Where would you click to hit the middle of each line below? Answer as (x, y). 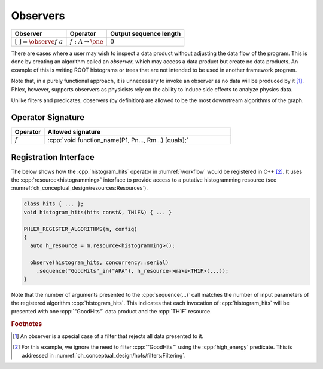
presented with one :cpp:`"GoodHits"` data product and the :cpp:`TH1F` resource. (111, 311)
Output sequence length (145, 33)
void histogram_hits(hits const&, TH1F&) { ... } (98, 212)
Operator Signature (48, 117)
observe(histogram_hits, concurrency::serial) (100, 262)
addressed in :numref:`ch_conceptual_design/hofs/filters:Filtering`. (104, 355)
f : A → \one (87, 41)
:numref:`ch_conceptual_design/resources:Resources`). (79, 188)
